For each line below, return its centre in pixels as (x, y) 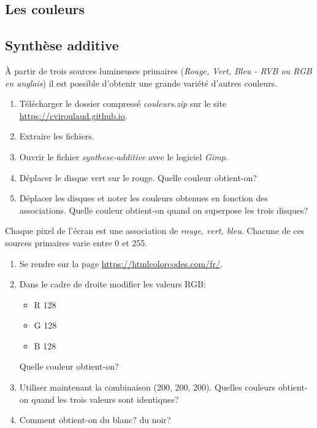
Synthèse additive (62, 45)
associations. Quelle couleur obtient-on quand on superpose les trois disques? (163, 210)
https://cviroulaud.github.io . (73, 115)
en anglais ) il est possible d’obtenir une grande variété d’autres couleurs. (141, 83)
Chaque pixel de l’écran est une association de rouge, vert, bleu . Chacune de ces (155, 231)
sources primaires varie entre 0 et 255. (76, 242)
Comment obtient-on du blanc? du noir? (95, 420)
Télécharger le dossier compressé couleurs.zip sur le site (123, 103)
